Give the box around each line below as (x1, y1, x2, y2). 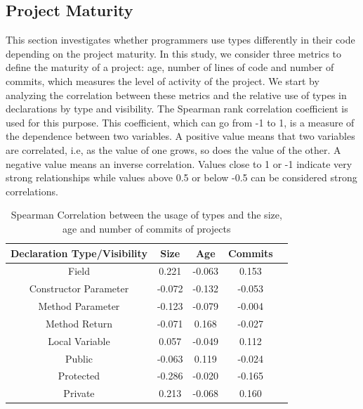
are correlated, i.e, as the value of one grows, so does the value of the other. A (6, 142, 341, 157)
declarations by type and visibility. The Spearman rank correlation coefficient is (6, 101, 348, 116)
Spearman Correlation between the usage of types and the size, (11, 207, 282, 222)
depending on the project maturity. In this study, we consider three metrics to (6, 46, 342, 60)
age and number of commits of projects (62, 221, 231, 235)
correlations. (6, 183, 58, 198)
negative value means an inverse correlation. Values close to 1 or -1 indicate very (6, 156, 352, 171)
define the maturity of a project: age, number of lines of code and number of (6, 60, 334, 74)
